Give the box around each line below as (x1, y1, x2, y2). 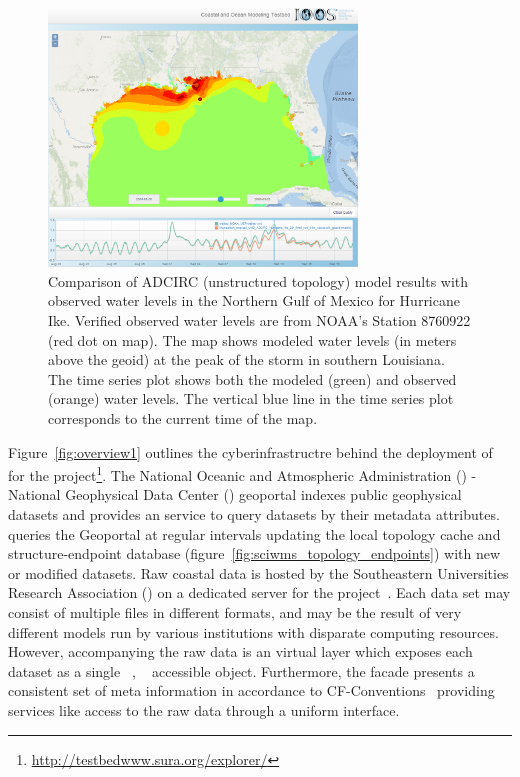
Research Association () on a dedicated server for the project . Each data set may (8, 582, 511, 603)
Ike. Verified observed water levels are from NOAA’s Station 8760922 (48, 309, 471, 330)
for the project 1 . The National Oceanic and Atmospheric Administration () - (8, 462, 477, 485)
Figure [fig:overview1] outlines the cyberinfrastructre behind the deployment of (8, 441, 493, 462)
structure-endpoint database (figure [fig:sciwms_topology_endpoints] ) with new (8, 543, 501, 564)
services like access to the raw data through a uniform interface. (8, 699, 400, 720)
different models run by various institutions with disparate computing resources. (8, 621, 499, 642)
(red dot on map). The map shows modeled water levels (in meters (48, 329, 457, 350)
